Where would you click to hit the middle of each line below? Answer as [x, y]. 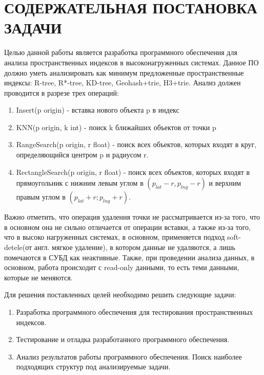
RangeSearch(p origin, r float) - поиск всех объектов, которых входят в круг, [136, 144]
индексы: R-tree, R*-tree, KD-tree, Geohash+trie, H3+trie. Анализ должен [123, 83]
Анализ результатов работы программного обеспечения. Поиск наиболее [129, 356]
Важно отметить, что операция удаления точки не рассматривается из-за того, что [132, 217]
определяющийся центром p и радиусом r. [82, 155]
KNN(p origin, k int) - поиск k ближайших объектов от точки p [116, 127]
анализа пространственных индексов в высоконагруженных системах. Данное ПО [131, 62]
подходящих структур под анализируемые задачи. [93, 367]
